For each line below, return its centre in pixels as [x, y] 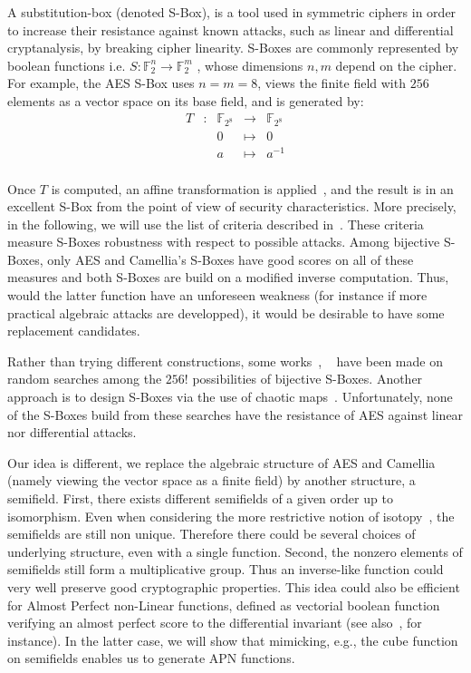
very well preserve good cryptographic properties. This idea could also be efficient [234, 586]
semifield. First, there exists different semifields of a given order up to [200, 498]
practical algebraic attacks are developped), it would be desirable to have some [226, 312]
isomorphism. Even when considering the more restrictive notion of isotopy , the [231, 516]
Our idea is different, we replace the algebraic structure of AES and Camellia [221, 462]
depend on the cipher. [396, 65]
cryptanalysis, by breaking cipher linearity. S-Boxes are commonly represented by [233, 48]
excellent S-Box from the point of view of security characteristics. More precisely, [232, 206]
